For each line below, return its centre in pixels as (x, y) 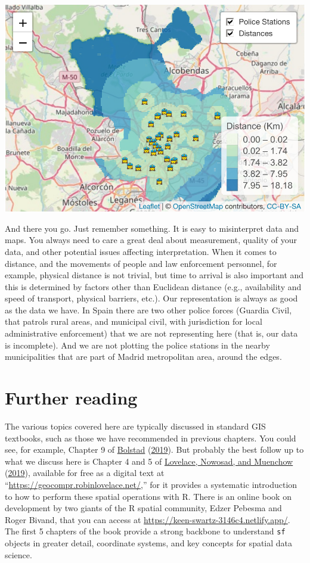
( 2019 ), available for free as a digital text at (85, 473)
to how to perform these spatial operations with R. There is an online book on (148, 496)
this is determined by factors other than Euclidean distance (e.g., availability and (153, 286)
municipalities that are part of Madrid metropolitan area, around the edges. (143, 357)
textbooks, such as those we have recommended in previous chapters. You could (151, 438)
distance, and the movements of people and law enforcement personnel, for (141, 263)
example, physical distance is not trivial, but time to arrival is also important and (154, 275)
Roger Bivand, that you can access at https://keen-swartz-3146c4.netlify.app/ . (148, 519)
